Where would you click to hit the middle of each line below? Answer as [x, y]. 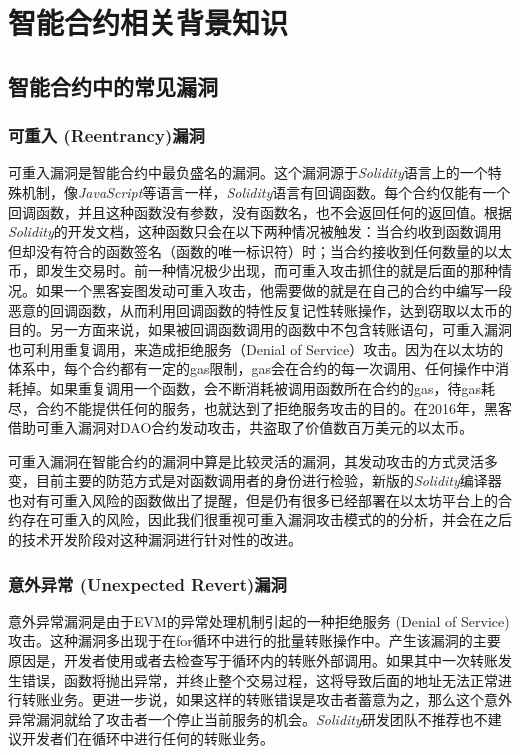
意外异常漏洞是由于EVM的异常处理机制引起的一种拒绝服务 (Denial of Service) [259, 620]
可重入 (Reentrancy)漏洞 [106, 135]
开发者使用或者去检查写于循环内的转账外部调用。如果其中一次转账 [280, 660]
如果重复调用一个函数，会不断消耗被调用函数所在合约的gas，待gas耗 [272, 387]
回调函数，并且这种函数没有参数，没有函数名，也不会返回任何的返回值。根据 [260, 211]
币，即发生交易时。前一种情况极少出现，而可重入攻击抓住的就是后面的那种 [253, 270]
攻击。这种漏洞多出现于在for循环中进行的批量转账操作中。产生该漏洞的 [240, 640]
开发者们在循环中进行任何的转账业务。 [147, 738]
